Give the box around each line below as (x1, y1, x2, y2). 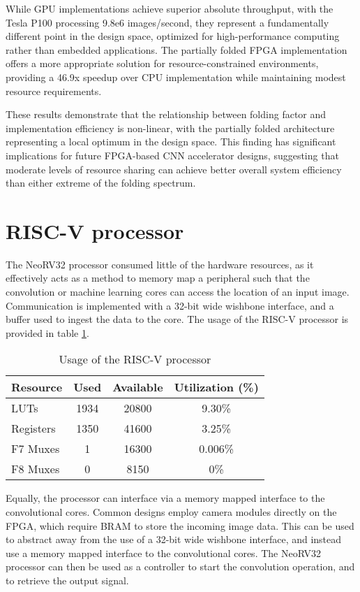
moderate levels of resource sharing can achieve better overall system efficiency (6, 161, 342, 176)
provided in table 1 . (6, 325, 89, 340)
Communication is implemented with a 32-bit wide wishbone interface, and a (6, 298, 334, 312)
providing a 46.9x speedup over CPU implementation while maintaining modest (6, 69, 346, 84)
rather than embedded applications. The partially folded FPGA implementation (6, 42, 347, 57)
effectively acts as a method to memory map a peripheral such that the (6, 270, 310, 285)
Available (112, 379, 163, 396)
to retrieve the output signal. (6, 572, 129, 587)
